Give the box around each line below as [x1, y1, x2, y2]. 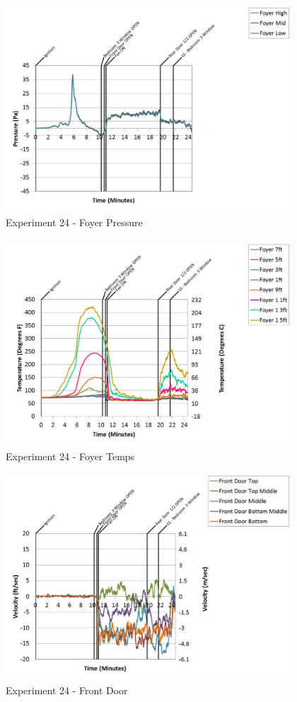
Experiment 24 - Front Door [6, 683, 128, 698]
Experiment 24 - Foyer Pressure [6, 215, 143, 230]
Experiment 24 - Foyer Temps [6, 449, 135, 464]
